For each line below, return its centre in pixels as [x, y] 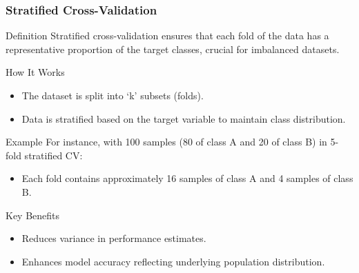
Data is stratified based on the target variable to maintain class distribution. [184, 118]
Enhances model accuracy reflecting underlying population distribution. [173, 261]
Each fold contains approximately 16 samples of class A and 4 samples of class [187, 178]
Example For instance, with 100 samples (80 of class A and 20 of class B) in [166, 142]
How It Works [35, 72]
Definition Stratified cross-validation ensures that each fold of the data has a [167, 36]
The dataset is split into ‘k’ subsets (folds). [113, 95]
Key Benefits [33, 215]
